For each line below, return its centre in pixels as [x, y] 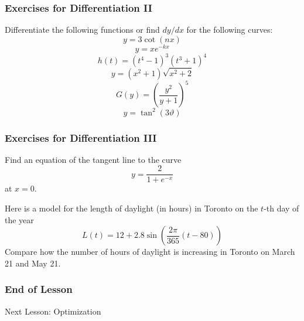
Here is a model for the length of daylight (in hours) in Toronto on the [131, 208]
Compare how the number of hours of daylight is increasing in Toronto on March [150, 252]
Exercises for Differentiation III [81, 137]
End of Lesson [39, 289]
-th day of [281, 208]
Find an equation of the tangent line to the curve [93, 159]
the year [19, 219]
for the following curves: [230, 30]
